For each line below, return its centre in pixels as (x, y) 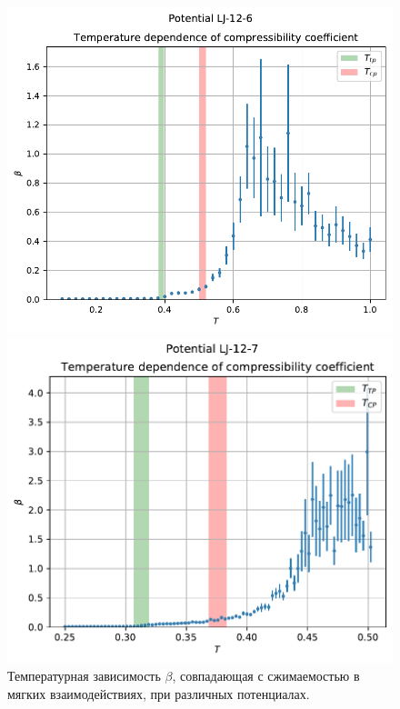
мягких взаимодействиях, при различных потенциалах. (159, 693)
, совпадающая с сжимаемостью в (266, 675)
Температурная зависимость (84, 675)
